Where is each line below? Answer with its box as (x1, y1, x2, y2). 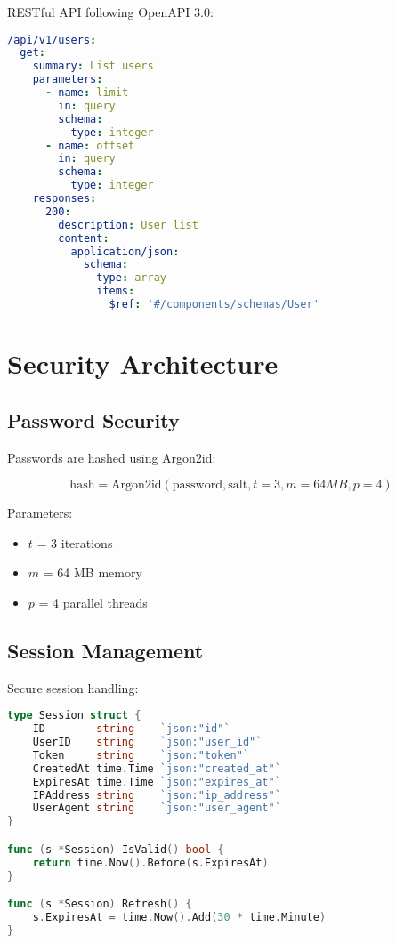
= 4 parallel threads (38, 592, 148, 611)
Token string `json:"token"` (32, 748, 250, 762)
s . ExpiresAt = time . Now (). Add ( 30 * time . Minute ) (32, 911, 327, 923)
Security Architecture (7, 345, 279, 382)
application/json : (70, 245, 180, 258)
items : (96, 285, 135, 298)
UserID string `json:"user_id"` (32, 736, 263, 749)
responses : (32, 192, 97, 206)
